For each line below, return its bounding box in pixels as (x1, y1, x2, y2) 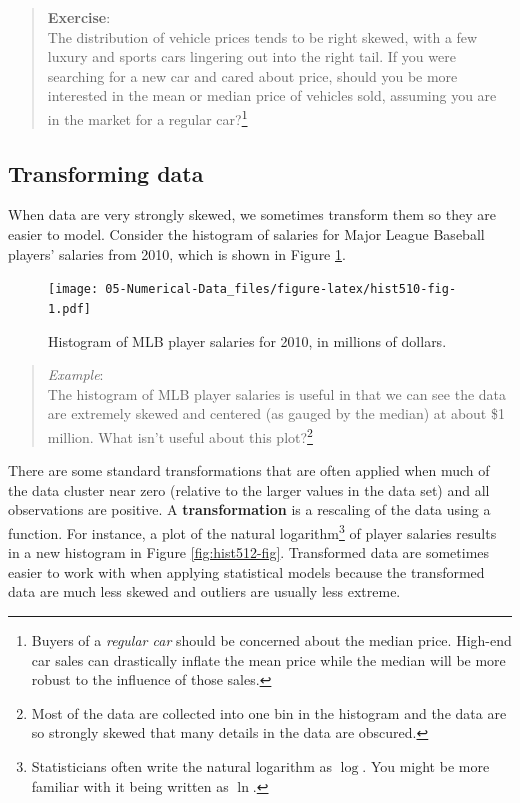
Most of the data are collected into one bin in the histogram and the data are (31, 702, 507, 723)
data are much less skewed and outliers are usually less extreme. (8, 581, 401, 602)
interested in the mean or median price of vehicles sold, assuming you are (47, 85, 497, 106)
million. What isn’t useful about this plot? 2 (47, 423, 313, 447)
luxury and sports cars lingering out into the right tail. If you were (47, 46, 456, 67)
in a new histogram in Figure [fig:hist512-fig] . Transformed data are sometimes (8, 542, 490, 563)
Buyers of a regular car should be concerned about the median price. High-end (31, 629, 512, 650)
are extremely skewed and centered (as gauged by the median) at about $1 (47, 403, 505, 424)
